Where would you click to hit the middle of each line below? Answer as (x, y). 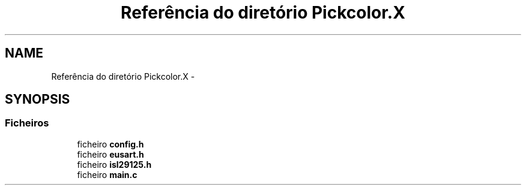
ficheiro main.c (107, 174)
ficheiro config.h (110, 144)
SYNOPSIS (38, 99)
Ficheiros (27, 123)
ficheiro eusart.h (110, 154)
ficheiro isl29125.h (114, 164)
